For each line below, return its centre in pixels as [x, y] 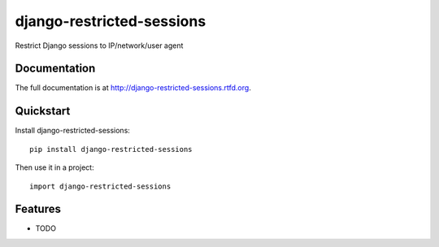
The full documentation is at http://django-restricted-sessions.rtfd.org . [133, 88]
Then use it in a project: [54, 167]
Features [38, 209]
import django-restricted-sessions [100, 186]
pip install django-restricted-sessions [111, 149]
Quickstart [43, 111]
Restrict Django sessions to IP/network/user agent [99, 45]
